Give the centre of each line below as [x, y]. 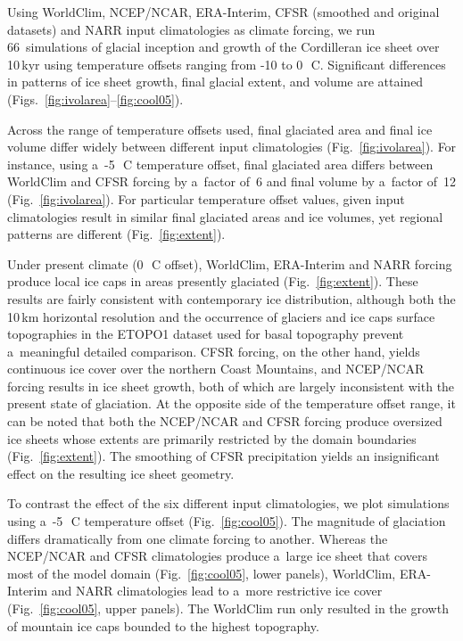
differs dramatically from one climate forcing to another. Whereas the [198, 538]
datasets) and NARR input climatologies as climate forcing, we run [191, 29]
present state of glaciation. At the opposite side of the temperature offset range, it [231, 403]
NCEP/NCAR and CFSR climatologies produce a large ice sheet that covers [218, 556]
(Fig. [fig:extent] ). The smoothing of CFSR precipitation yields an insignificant [223, 456]
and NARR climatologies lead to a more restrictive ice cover [217, 591]
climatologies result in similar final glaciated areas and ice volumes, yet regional [225, 216]
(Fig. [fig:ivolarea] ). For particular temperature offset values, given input [206, 198]
